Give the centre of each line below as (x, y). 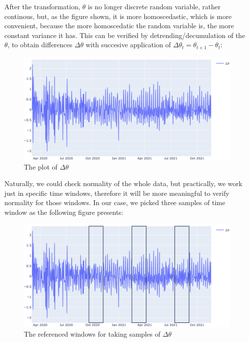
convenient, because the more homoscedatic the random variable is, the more (119, 26)
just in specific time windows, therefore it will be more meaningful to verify (117, 193)
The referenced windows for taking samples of (92, 333)
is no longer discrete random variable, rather (154, 6)
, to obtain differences (40, 45)
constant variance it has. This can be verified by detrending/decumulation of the (125, 35)
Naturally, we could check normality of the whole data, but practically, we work (124, 183)
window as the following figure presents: (64, 212)
